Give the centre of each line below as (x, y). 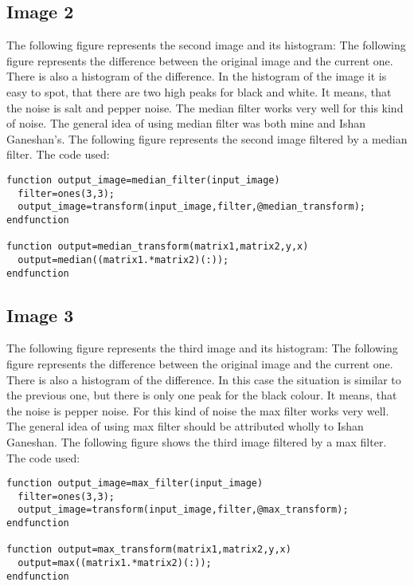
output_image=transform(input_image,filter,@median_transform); (192, 207)
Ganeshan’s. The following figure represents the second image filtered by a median (207, 138)
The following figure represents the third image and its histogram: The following (202, 348)
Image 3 (40, 315)
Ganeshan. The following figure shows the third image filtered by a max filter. (197, 441)
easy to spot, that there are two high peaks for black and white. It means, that (199, 91)
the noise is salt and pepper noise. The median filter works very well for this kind (205, 107)
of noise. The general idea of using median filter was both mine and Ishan (186, 123)
